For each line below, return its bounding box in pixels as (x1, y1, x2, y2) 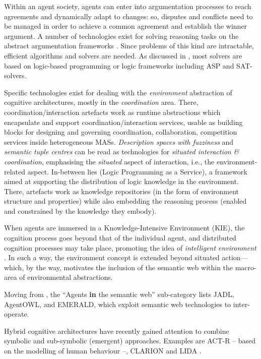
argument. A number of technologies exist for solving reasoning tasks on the (4, 30, 239, 41)
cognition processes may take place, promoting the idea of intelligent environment (4, 242, 256, 253)
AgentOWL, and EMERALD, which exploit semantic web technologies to (4, 298, 231, 309)
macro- (235, 262, 256, 272)
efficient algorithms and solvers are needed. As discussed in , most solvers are (4, 50, 242, 61)
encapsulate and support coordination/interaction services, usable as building (4, 116, 243, 127)
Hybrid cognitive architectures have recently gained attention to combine (4, 325, 229, 336)
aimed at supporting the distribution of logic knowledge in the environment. (4, 176, 239, 187)
